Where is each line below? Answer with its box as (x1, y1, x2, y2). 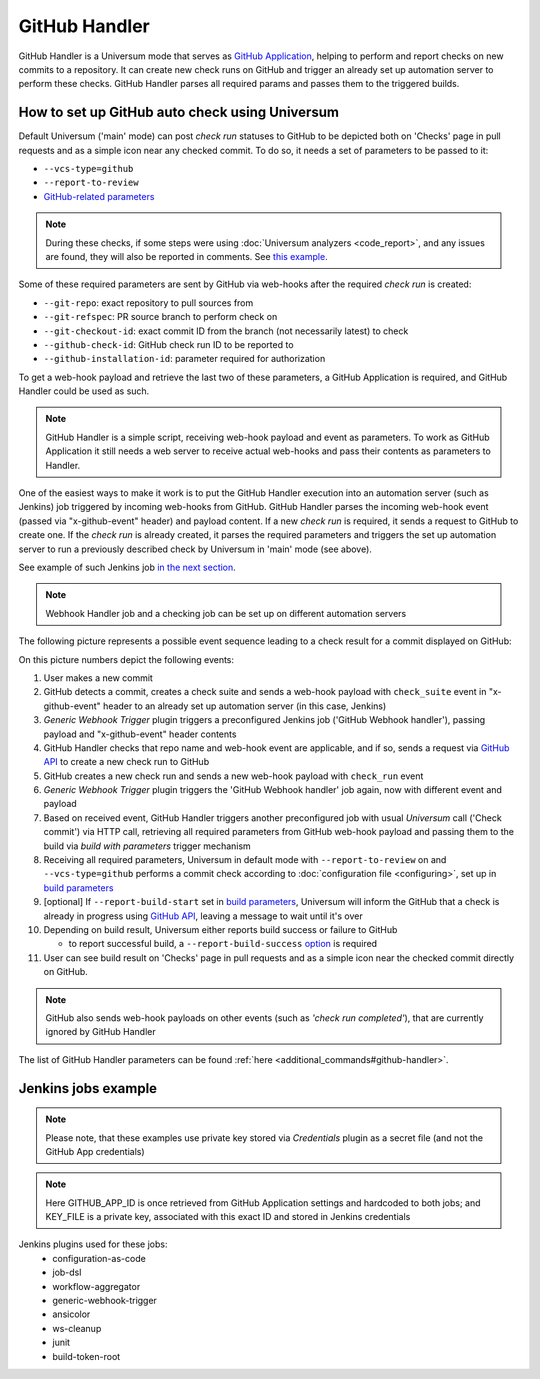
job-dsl (52, 1266, 82, 1279)
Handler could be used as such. (18, 385, 150, 397)
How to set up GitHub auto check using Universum (18, 104, 340, 121)
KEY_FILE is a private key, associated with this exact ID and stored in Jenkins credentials (45, 1211, 411, 1223)
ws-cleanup (52, 1322, 102, 1334)
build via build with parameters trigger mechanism (43, 840, 252, 852)
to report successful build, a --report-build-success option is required (68, 938, 378, 950)
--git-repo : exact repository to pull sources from (43, 296, 254, 309)
